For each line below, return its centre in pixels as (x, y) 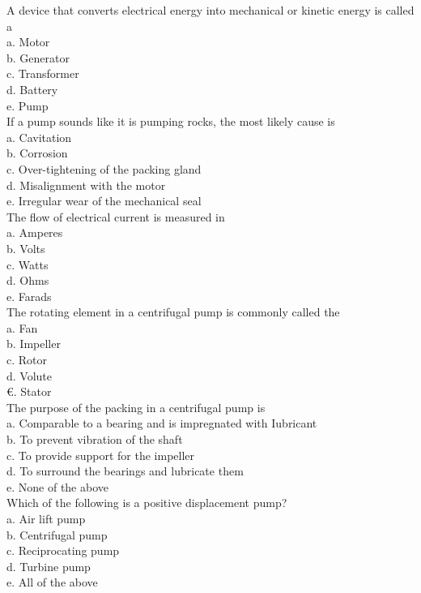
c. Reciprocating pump (63, 550)
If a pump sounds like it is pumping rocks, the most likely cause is (171, 121)
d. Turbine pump (49, 566)
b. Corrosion (37, 153)
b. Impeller (34, 344)
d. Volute (30, 375)
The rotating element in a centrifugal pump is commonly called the (173, 312)
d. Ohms (28, 280)
